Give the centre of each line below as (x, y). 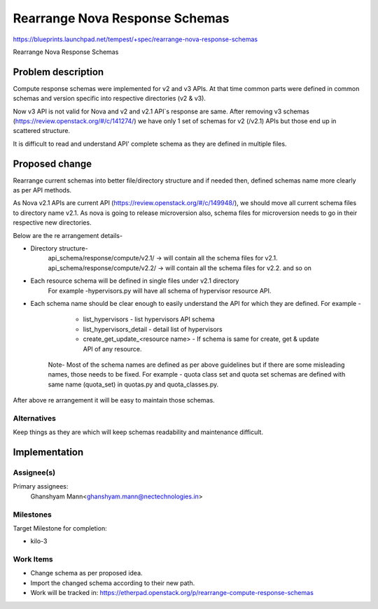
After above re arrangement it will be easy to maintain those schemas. (114, 400)
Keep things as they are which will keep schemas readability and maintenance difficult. (138, 432)
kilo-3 (39, 541)
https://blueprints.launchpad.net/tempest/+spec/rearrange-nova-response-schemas (135, 39)
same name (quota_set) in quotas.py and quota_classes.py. (133, 384)
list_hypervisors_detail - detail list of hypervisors (153, 329)
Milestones (32, 514)
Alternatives (34, 418)
